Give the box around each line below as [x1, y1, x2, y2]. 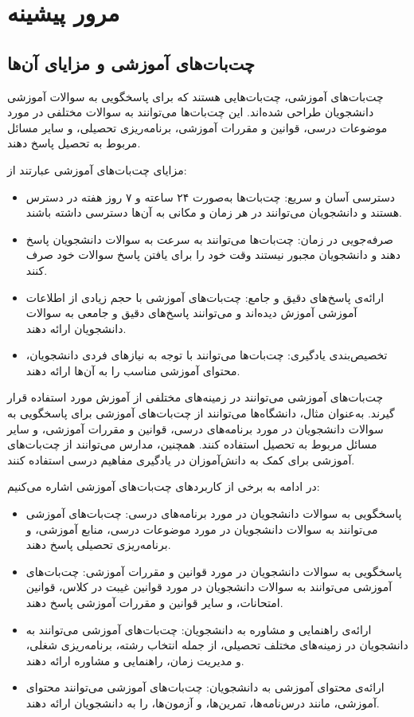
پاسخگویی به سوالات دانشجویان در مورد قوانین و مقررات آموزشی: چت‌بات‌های [25, 562, 402, 579]
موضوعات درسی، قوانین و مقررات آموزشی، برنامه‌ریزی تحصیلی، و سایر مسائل [7, 119, 388, 135]
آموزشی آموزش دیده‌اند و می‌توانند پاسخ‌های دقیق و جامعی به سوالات [25, 304, 357, 321]
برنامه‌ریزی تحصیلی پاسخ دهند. [25, 536, 171, 553]
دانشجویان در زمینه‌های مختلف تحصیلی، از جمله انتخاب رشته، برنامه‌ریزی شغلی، [25, 637, 408, 653]
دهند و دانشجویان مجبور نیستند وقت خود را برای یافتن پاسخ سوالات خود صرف [25, 246, 401, 263]
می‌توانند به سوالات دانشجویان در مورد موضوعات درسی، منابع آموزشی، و [25, 520, 378, 537]
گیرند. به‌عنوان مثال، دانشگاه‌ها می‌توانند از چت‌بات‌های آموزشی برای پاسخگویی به [7, 405, 395, 421]
